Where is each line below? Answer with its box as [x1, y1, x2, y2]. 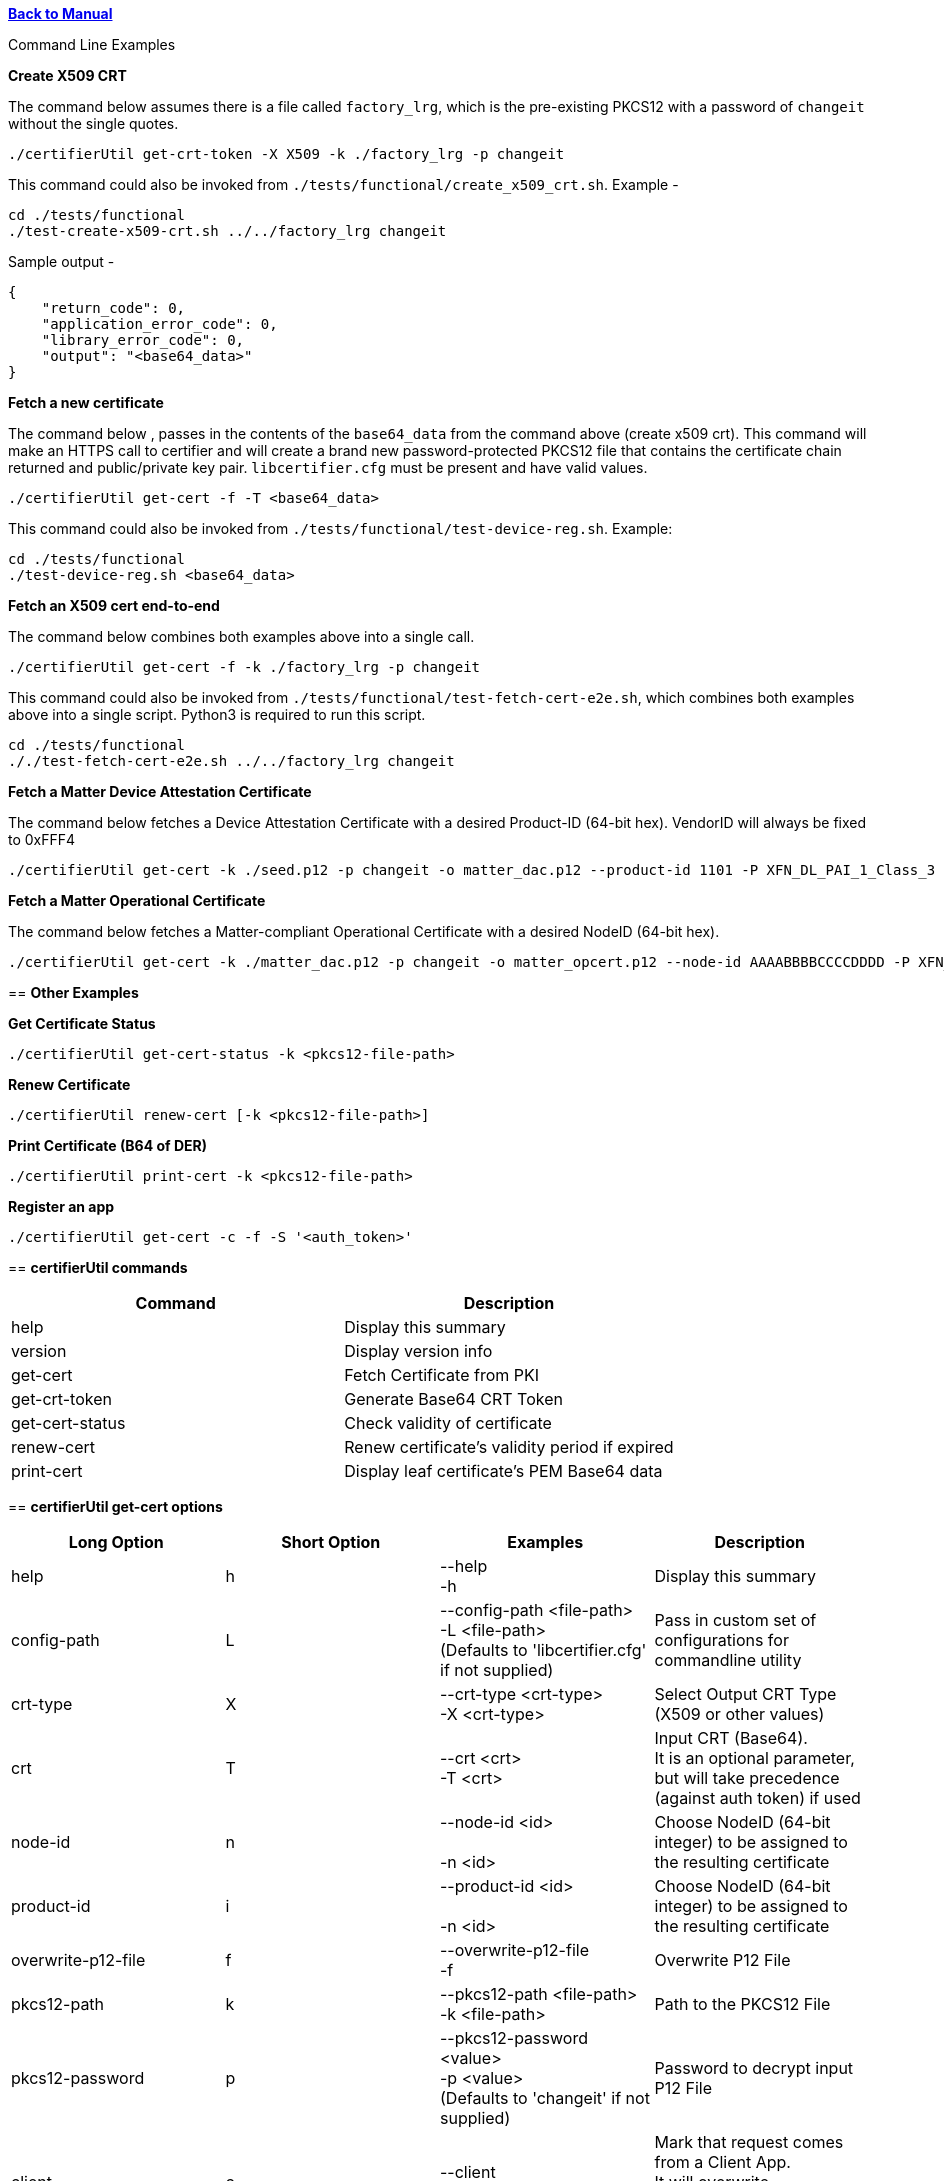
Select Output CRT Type [654, 1684, 837, 1704]
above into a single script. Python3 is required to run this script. [8, 706, 426, 723]
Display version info [344, 1341, 493, 1361]
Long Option [68, 1532, 164, 1552]
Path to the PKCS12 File [654, 1994, 831, 2014]
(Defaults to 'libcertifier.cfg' [440, 1640, 647, 1660]
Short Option [281, 1532, 381, 1552]
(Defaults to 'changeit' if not [440, 2088, 650, 2108]
